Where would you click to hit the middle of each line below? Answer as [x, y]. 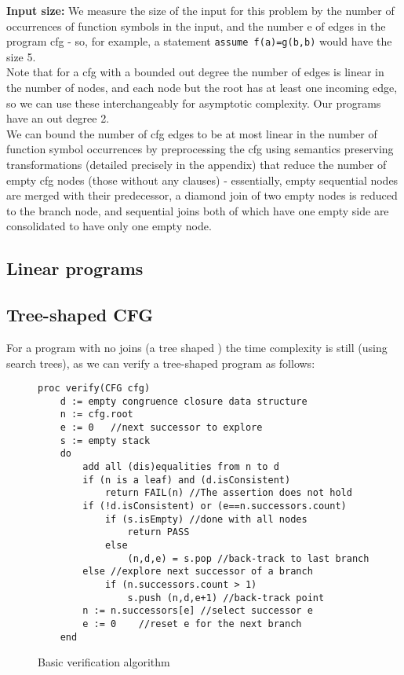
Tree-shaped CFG [80, 315]
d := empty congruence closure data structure [184, 401]
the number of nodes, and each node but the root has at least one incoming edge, [202, 88]
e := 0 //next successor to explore [161, 428]
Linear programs [75, 268]
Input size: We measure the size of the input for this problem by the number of [200, 10]
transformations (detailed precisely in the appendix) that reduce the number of [197, 164]
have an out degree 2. [58, 118]
